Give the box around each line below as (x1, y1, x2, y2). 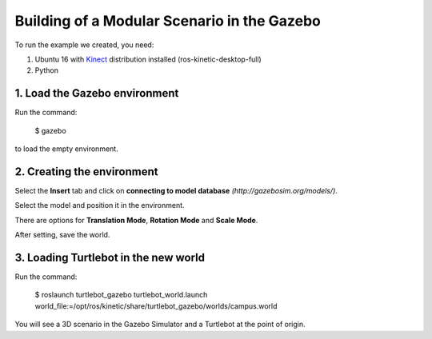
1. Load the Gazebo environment (14, 86, 179, 100)
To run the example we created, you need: (14, 40, 154, 50)
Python (34, 66, 59, 75)
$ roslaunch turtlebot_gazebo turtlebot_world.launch (34, 290, 208, 300)
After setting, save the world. (14, 230, 110, 240)
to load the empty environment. (14, 144, 119, 154)
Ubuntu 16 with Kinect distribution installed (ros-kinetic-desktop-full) (34, 54, 262, 64)
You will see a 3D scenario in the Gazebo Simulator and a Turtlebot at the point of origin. (14, 320, 306, 329)
